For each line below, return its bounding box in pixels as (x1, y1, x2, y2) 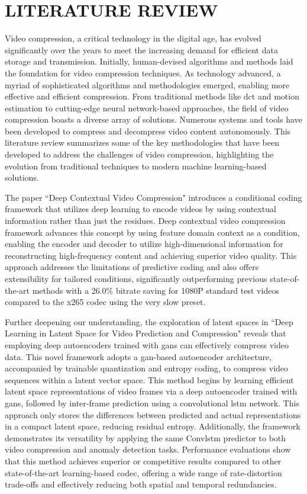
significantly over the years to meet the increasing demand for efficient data (5, 43, 278, 56)
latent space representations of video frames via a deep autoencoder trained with (5, 385, 298, 397)
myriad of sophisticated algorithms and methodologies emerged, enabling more (5, 78, 290, 91)
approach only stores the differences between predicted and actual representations (5, 408, 301, 421)
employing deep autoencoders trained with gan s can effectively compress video (5, 338, 289, 351)
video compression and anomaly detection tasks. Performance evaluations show (5, 443, 291, 455)
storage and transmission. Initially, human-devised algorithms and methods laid (5, 55, 293, 68)
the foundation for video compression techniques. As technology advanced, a (5, 66, 281, 79)
